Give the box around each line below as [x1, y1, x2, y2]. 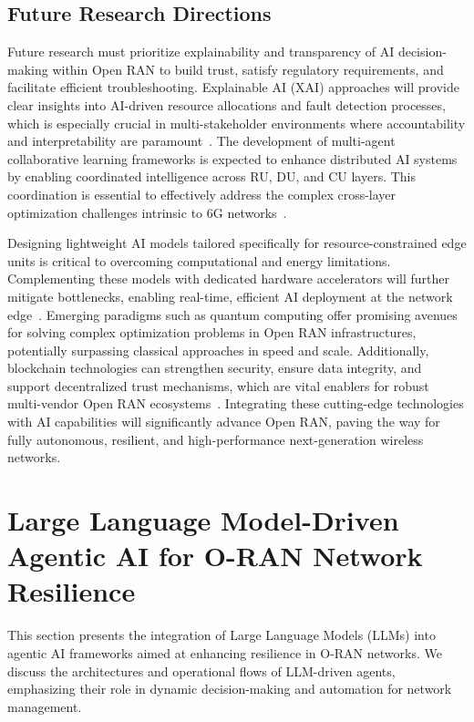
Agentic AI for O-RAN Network [7, 537, 423, 574]
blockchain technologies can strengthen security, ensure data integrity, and [7, 358, 422, 377]
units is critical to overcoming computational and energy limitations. [7, 251, 391, 270]
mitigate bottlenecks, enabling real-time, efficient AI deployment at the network [7, 286, 453, 305]
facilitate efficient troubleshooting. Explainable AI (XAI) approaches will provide [7, 77, 459, 97]
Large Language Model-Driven [7, 501, 399, 539]
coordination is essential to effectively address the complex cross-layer [7, 184, 397, 203]
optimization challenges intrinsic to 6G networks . [7, 202, 287, 222]
